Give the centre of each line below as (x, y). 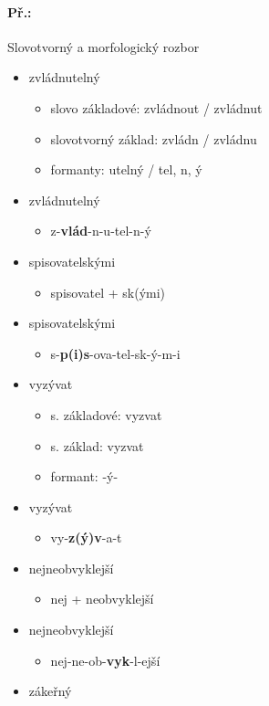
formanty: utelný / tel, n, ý (126, 169)
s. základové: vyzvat (106, 414)
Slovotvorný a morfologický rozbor (103, 46)
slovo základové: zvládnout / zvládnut (156, 107)
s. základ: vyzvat (97, 445)
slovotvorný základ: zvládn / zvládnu (154, 138)
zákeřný (50, 691)
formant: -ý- (84, 476)
